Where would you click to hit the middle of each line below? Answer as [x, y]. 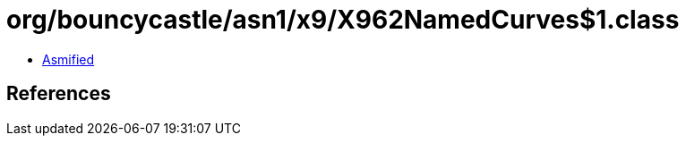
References [59, 94]
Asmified [69, 59]
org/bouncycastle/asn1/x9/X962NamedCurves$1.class [343, 20]
